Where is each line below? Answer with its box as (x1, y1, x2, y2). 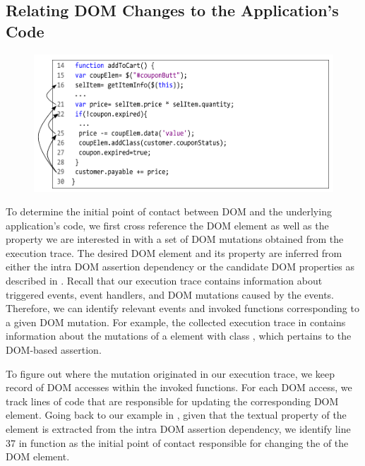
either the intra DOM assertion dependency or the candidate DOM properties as (6, 259, 355, 274)
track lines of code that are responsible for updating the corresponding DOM (6, 393, 339, 408)
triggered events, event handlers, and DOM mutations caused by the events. (6, 287, 335, 301)
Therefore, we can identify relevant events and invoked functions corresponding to (6, 301, 359, 316)
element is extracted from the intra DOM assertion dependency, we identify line (6, 422, 351, 436)
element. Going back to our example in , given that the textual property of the (6, 407, 347, 422)
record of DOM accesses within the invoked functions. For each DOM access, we (6, 380, 352, 395)
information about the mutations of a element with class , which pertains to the (6, 328, 352, 343)
